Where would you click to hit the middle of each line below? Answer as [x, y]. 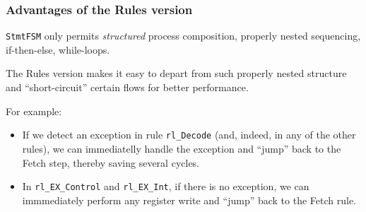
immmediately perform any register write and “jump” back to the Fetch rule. [189, 200]
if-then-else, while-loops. [58, 49]
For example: [34, 111]
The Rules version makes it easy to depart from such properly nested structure [176, 73]
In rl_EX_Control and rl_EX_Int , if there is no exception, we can [166, 186]
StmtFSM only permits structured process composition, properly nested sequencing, [183, 36]
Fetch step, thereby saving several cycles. [111, 162]
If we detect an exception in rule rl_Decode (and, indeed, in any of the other [189, 135]
